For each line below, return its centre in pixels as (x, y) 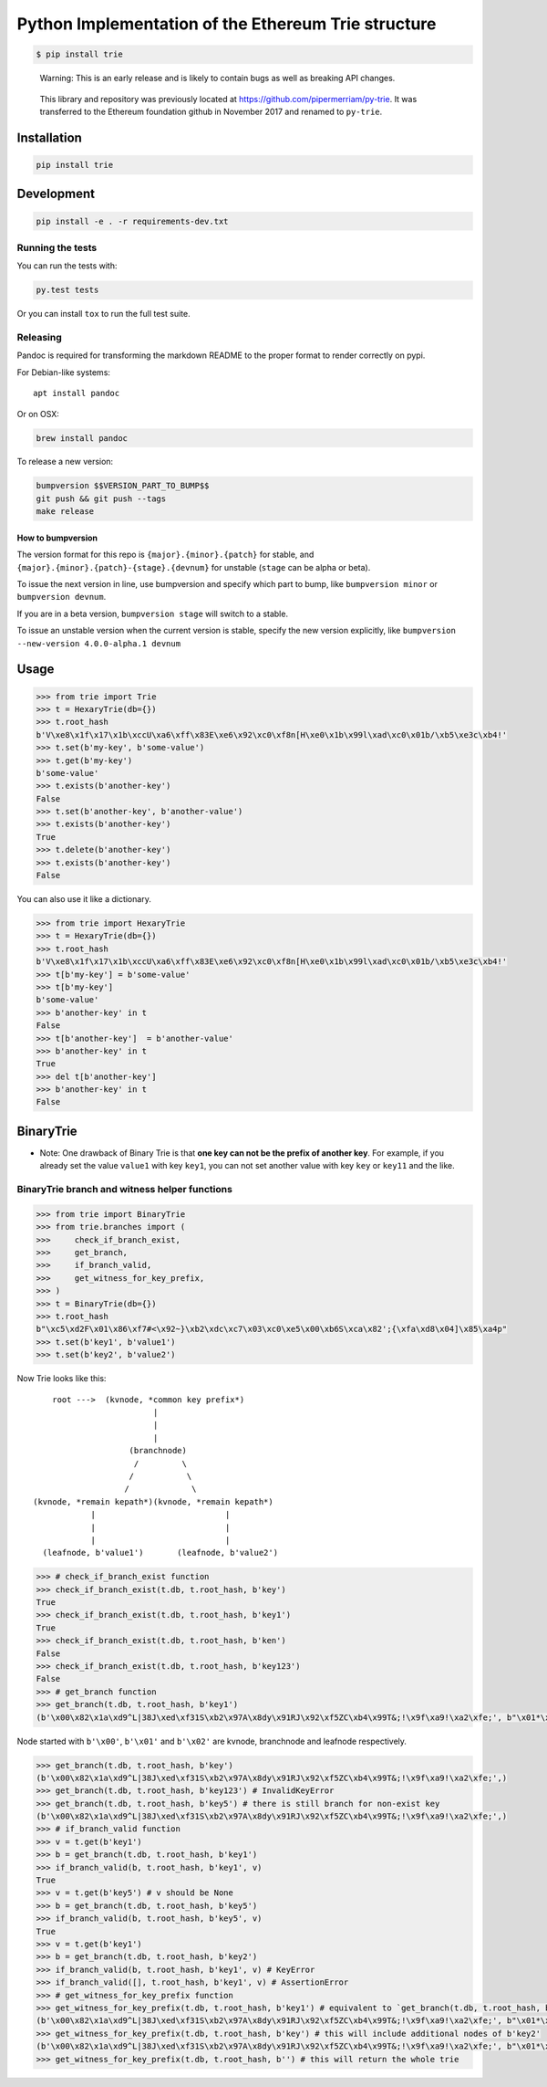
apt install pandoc (77, 393)
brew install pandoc (82, 438)
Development (56, 194)
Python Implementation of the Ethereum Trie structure (227, 24)
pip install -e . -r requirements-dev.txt (132, 221)
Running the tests (57, 247)
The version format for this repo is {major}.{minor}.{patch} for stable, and (165, 555)
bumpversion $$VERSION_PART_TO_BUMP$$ (123, 486)
